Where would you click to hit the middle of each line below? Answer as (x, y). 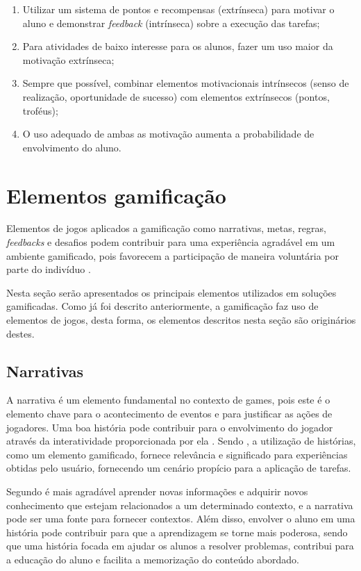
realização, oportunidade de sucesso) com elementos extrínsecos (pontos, (176, 96)
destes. (20, 333)
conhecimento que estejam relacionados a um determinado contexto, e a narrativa (180, 505)
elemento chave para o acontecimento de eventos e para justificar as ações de (169, 414)
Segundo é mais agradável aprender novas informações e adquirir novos (157, 491)
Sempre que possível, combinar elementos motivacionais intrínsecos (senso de (186, 83)
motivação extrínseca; (68, 59)
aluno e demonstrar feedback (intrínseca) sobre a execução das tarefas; (171, 23)
